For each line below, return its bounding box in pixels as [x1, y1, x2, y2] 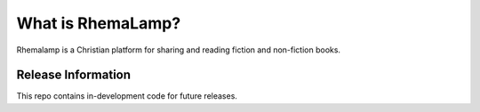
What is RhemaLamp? [16, 13, 181, 33]
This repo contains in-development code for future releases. [16, 91, 237, 101]
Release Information [16, 68, 132, 83]
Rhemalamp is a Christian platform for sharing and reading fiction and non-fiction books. [16, 44, 341, 55]
